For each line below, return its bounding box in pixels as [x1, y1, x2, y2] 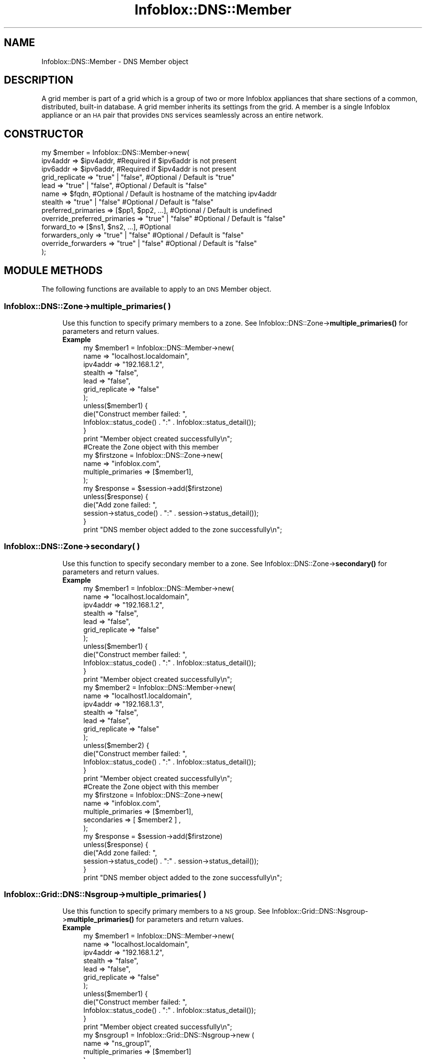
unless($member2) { [83, 741, 149, 749]
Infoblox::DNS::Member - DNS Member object [41, 57, 189, 66]
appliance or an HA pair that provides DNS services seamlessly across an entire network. [41, 111, 323, 120]
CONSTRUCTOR [4, 127, 84, 140]
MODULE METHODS [4, 264, 103, 277]
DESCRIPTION [4, 74, 73, 87]
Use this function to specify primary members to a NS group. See [62, 907, 270, 916]
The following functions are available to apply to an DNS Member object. [41, 285, 271, 294]
